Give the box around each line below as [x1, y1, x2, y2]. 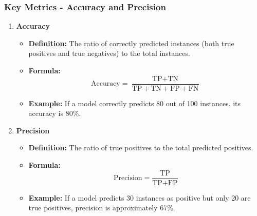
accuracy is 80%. [28, 108, 81, 119]
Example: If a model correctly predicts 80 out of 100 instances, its [28, 97, 241, 108]
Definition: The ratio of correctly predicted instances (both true [28, 37, 234, 48]
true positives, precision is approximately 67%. [28, 202, 175, 213]
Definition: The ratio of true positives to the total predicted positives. [28, 142, 253, 153]
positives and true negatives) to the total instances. [28, 48, 190, 58]
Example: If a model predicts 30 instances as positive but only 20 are [28, 192, 251, 203]
